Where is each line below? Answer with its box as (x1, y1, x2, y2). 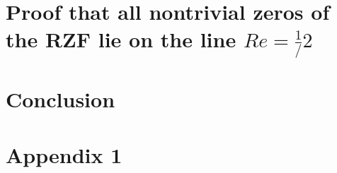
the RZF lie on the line (6, 25, 236, 54)
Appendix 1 (6, 140, 122, 169)
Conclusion (6, 85, 115, 114)
